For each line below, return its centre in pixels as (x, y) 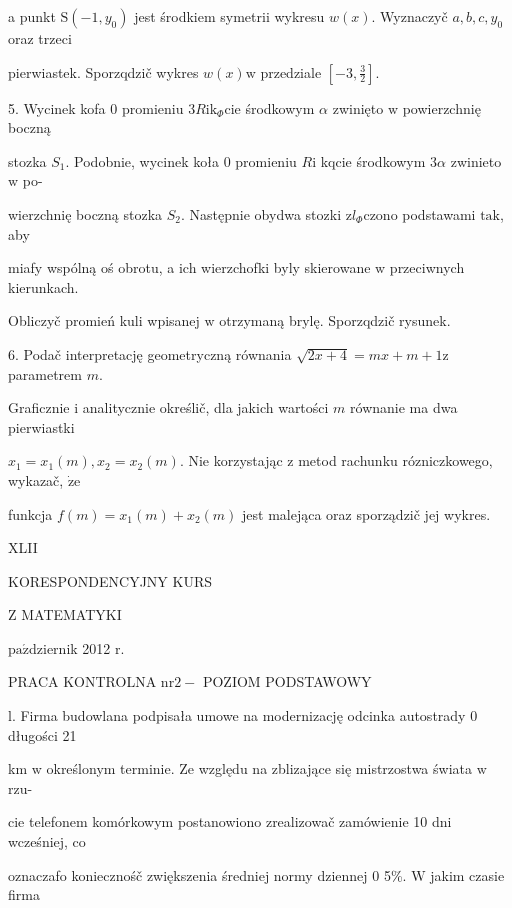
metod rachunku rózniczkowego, (395, 460)
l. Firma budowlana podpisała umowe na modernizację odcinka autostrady (237, 715)
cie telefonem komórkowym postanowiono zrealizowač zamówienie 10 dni (230, 821)
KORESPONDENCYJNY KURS (110, 580)
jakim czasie (467, 874)
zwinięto (358, 107)
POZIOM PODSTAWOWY (287, 681)
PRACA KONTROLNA (82, 681)
